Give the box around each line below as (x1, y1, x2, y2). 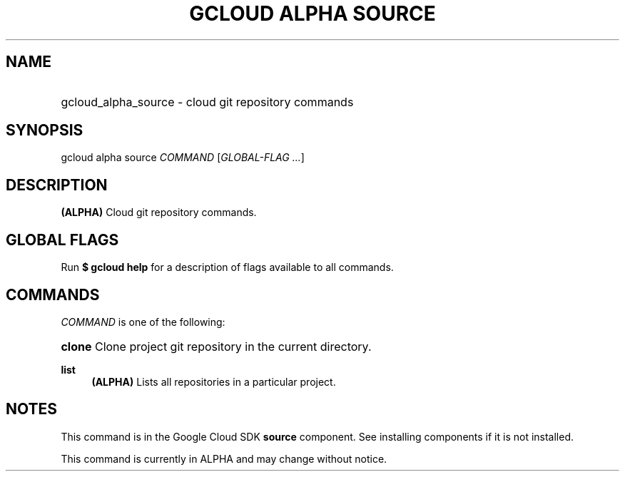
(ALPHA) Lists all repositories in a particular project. (91, 375, 336, 388)
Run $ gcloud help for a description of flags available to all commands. (61, 261, 394, 274)
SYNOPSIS (6, 121, 83, 140)
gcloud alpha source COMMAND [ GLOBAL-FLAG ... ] (61, 151, 305, 164)
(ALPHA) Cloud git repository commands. (61, 206, 257, 219)
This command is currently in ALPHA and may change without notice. (61, 452, 387, 465)
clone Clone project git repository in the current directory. (61, 339, 372, 354)
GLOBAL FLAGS (6, 230, 119, 249)
